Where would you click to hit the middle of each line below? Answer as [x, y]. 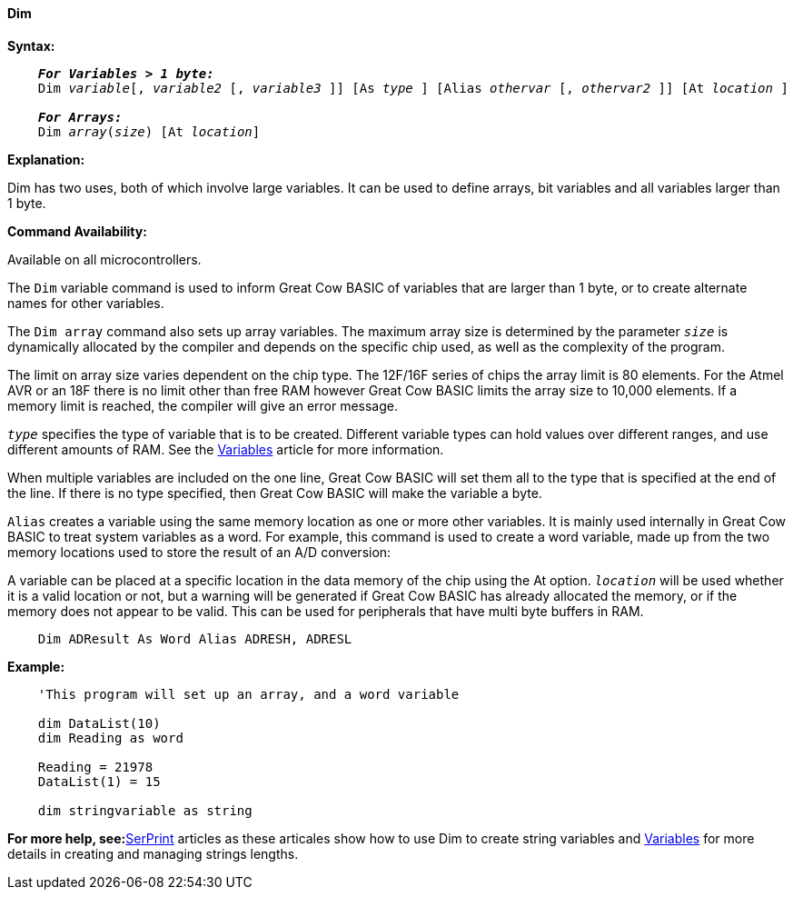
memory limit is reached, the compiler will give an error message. [203, 405]
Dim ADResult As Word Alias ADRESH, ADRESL [195, 638]
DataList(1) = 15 [99, 781]
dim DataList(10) [99, 723]
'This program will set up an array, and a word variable [248, 694]
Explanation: [46, 159]
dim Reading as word [110, 738]
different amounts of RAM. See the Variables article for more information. [226, 449]
